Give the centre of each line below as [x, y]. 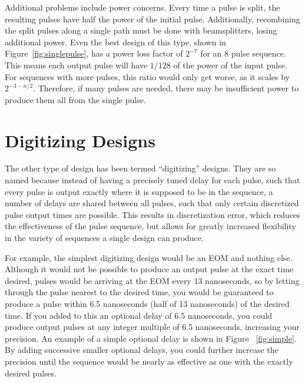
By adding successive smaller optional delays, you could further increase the [142, 350]
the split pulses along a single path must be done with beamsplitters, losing [141, 30]
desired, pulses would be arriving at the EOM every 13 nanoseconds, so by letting [152, 280]
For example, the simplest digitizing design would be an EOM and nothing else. [149, 257]
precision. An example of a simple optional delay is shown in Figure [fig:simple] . [151, 338]
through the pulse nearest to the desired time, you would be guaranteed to [139, 292]
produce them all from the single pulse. [75, 99]
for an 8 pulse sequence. [243, 53]
